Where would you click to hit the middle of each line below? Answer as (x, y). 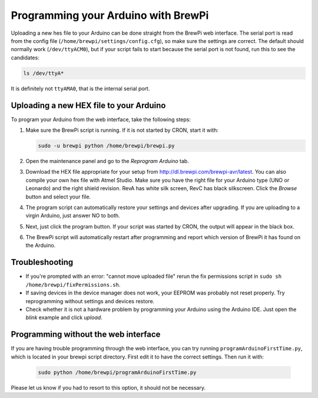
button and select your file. (58, 197)
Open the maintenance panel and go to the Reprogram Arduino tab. (107, 161)
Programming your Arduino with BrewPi (110, 15)
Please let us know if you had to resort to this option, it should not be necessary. (108, 387)
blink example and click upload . (64, 317)
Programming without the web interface (86, 335)
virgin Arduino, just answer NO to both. (73, 215)
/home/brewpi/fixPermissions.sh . (73, 284)
